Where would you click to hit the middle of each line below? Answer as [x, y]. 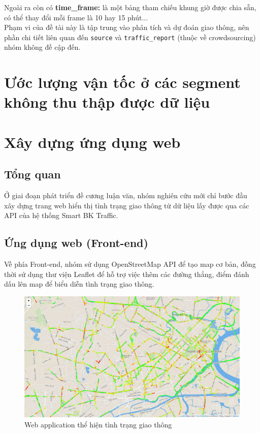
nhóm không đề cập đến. [42, 47]
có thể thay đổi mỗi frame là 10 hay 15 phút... [76, 17]
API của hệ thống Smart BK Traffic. [61, 215]
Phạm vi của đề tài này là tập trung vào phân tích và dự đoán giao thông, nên [127, 27]
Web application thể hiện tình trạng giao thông [98, 424]
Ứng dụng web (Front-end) [76, 243]
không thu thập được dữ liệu [107, 102]
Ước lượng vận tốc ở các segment [122, 82]
